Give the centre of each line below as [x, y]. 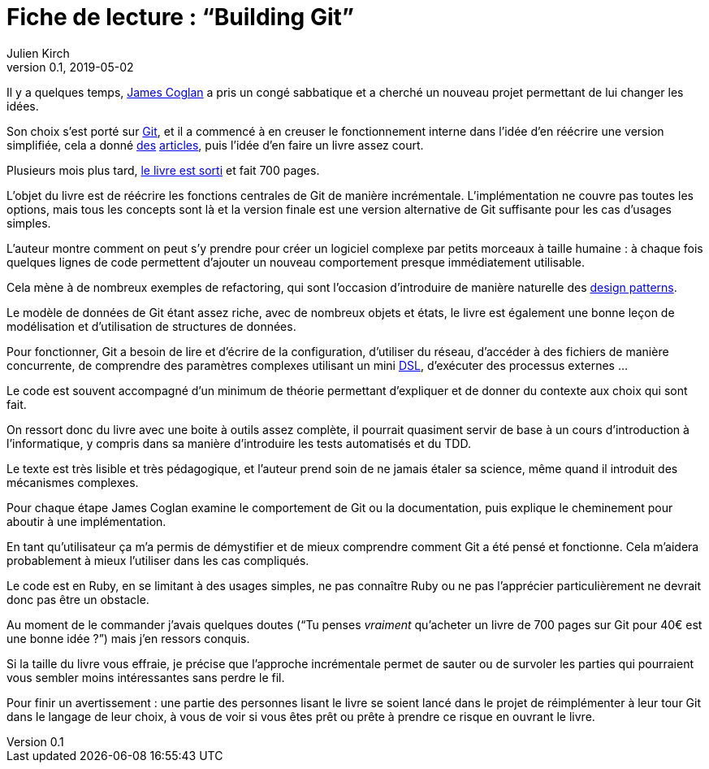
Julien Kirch [38, 53]
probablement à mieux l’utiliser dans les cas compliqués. [158, 560]
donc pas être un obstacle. [78, 599]
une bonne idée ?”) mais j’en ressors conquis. [128, 638]
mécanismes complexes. [73, 482]
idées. [23, 106]
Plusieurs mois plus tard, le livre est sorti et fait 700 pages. [163, 170]
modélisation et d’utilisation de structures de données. [151, 326]
